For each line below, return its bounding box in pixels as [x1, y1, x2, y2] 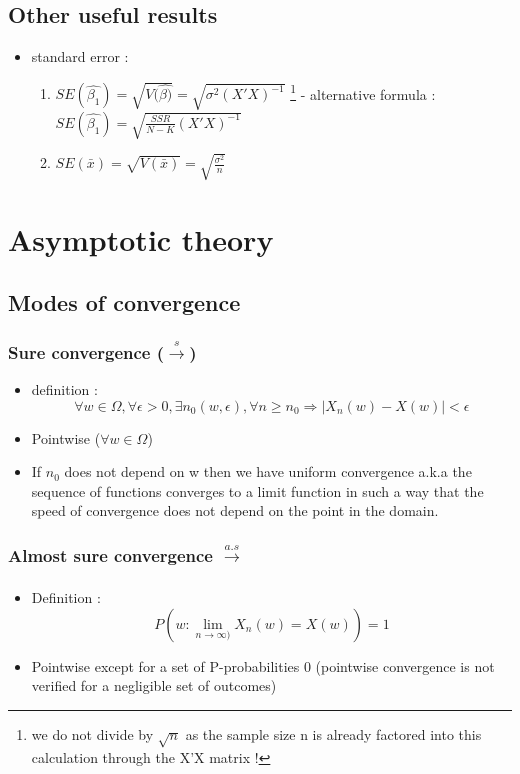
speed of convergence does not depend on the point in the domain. [31, 500, 439, 521]
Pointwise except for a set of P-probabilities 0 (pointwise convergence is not [31, 655, 495, 676]
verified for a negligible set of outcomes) [31, 675, 277, 696]
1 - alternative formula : [290, 80, 436, 104]
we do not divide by [31, 723, 154, 744]
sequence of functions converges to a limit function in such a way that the [31, 480, 484, 501]
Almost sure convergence [8, 542, 213, 567]
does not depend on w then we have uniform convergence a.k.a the [64, 461, 472, 482]
